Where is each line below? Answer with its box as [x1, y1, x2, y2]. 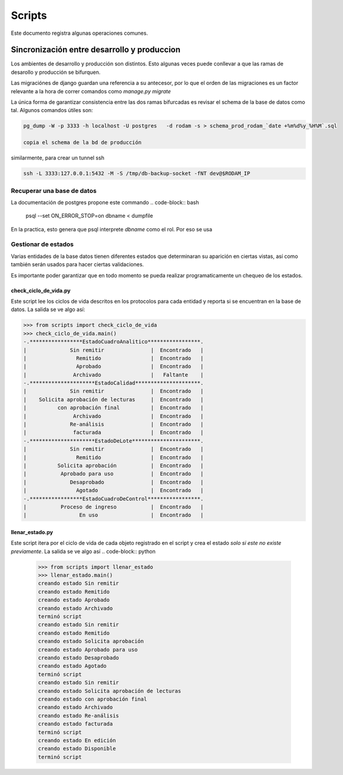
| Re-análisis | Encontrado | [23, 421, 204, 428]
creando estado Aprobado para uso [38, 646, 138, 653]
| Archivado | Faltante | [23, 371, 204, 378]
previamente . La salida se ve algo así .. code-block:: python [11, 548, 156, 555]
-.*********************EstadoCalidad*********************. [23, 380, 204, 387]
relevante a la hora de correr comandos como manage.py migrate [11, 87, 171, 94]
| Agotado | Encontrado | [23, 487, 204, 494]
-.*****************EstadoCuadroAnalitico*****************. [23, 338, 204, 345]
